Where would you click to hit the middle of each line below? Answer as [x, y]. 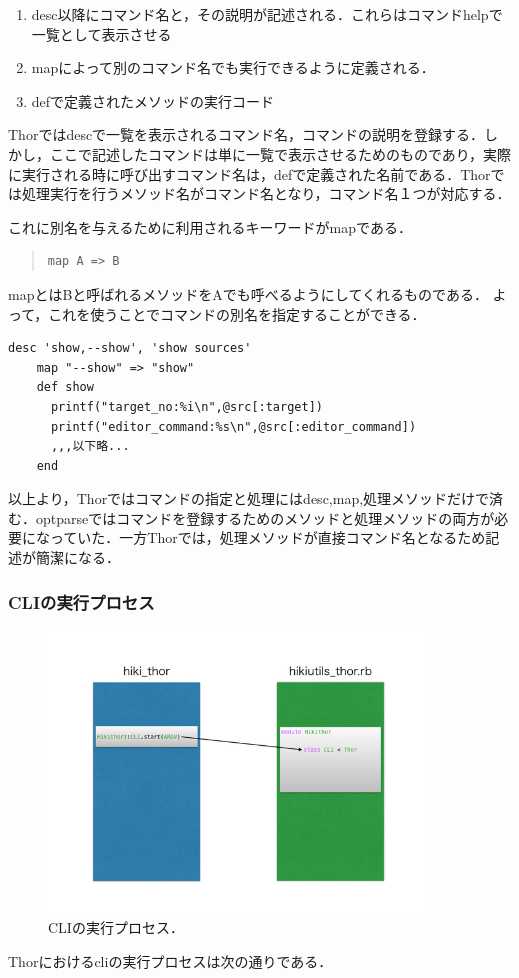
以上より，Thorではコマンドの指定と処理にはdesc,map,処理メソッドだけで [249, 498]
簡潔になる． [77, 557]
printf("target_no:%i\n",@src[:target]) [186, 406]
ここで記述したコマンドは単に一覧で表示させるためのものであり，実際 [280, 153]
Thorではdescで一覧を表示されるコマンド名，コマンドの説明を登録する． [246, 134]
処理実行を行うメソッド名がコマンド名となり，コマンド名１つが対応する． [266, 193]
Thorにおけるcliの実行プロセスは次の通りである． [170, 960]
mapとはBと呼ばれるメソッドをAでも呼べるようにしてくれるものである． [248, 293]
